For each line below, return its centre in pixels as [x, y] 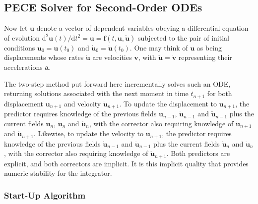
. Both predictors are [198, 153]
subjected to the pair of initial [183, 37]
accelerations [23, 67]
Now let [16, 28]
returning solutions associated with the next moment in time [96, 93]
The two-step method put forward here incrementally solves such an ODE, [117, 83]
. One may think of [159, 47]
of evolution [22, 37]
